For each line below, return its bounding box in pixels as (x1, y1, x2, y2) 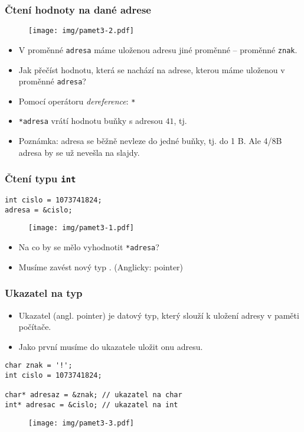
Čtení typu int (5, 171, 76, 186)
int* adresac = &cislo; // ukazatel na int (5, 400, 178, 409)
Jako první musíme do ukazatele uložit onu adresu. (18, 340, 203, 352)
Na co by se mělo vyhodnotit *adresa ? (18, 241, 159, 253)
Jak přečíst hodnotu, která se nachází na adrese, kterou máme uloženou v (18, 63, 285, 76)
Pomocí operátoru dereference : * (18, 94, 136, 107)
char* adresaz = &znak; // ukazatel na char (5, 391, 182, 400)
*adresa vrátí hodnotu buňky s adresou (18, 114, 163, 127)
